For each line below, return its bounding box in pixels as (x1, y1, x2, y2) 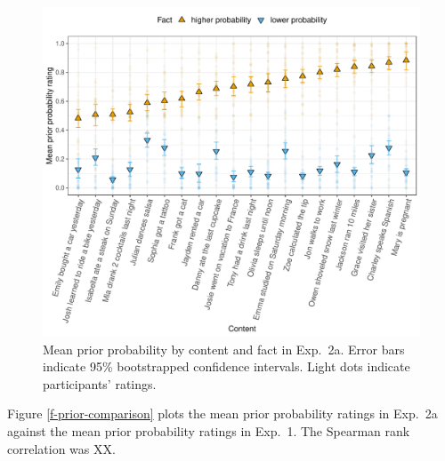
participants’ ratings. (43, 374, 157, 393)
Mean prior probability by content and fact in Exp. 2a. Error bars (43, 339, 405, 358)
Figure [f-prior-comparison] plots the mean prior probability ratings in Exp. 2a (7, 404, 438, 423)
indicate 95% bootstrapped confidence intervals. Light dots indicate (43, 357, 410, 376)
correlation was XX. (7, 439, 116, 457)
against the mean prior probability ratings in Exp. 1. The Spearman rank (7, 421, 410, 440)
